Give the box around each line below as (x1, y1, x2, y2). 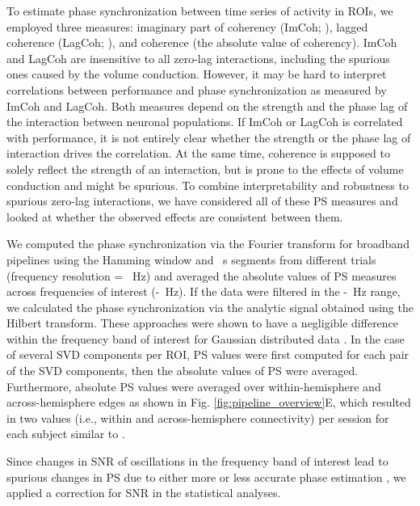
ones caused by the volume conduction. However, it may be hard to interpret (6, 65, 387, 82)
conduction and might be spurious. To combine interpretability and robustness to (6, 176, 409, 193)
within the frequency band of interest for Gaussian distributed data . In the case (6, 330, 405, 347)
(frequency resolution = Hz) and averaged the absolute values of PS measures (6, 267, 397, 284)
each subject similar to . (6, 425, 125, 442)
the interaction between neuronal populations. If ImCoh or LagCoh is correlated (6, 113, 403, 130)
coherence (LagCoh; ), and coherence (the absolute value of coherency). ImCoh (6, 34, 397, 51)
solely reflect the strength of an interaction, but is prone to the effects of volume (6, 160, 404, 177)
